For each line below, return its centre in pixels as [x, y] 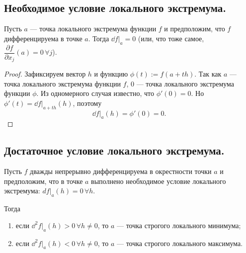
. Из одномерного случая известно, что [95, 93]
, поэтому [87, 103]
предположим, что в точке [43, 181]
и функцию [111, 74]
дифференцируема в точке [43, 38]
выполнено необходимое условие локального [159, 181]
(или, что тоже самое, [171, 38]
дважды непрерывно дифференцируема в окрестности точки [121, 171]
